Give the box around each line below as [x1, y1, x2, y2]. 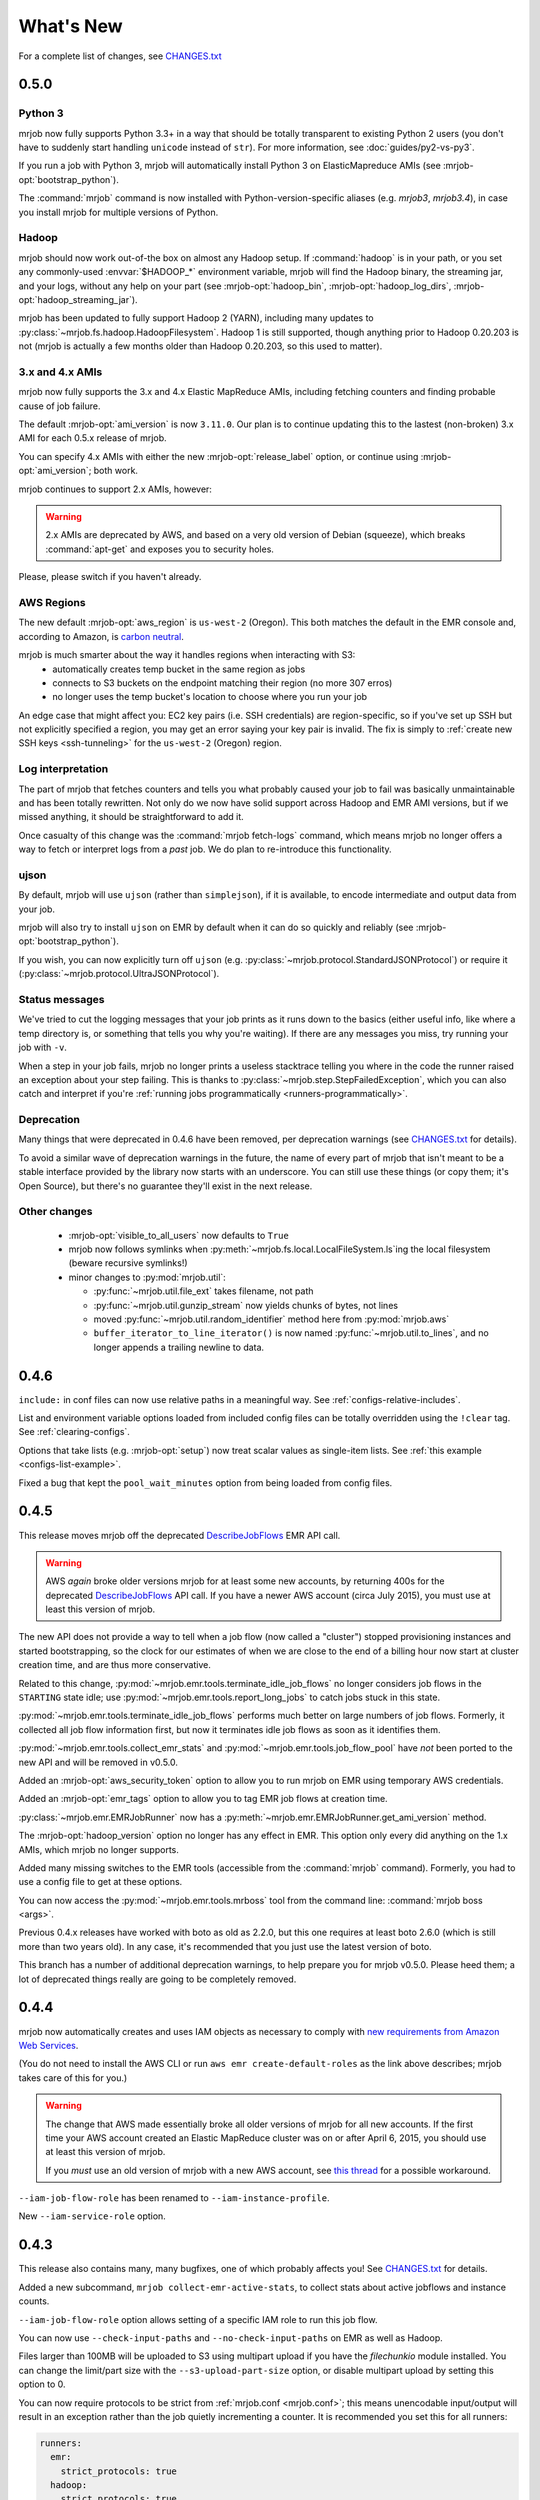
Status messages [18, 993, 105, 1007]
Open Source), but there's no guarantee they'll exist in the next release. [18, 1180, 313, 1192]
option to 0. [18, 2378, 66, 2390]
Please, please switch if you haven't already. [18, 571, 202, 583]
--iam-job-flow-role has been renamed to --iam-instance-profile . [18, 2192, 330, 2204]
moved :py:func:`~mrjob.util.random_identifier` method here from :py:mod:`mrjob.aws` [93, 1313, 450, 1325]
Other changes [18, 1205, 93, 1219]
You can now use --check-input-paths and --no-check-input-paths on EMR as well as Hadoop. [18, 2331, 444, 2344]
